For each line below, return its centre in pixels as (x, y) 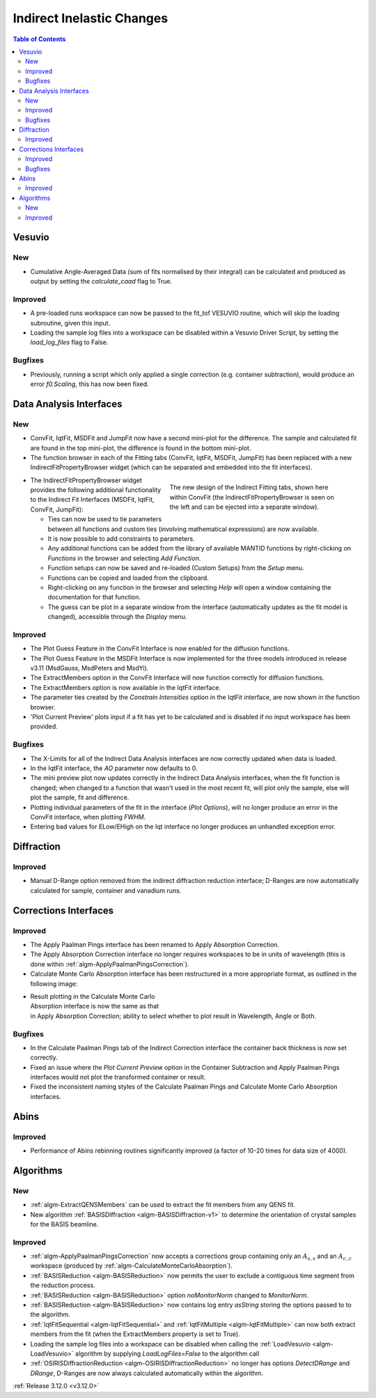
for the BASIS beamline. (64, 1224)
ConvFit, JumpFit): (57, 509)
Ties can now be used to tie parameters (105, 519)
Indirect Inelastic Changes (91, 18)
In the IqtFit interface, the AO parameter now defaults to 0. (114, 768)
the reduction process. (63, 1285)
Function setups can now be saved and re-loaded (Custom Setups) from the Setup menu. (176, 568)
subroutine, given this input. (70, 323)
